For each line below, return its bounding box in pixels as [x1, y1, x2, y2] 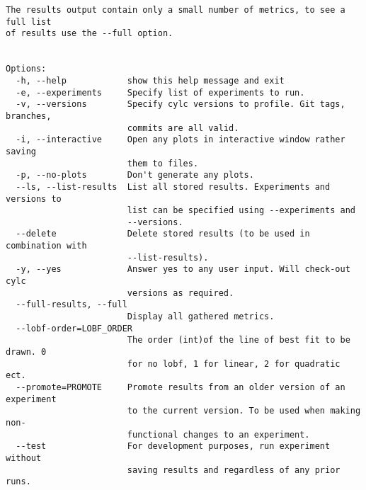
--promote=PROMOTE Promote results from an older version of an [16, 382, 345, 392]
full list [6, 16, 52, 27]
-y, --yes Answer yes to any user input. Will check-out [16, 264, 350, 275]
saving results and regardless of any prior [127, 465, 341, 475]
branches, [6, 110, 52, 121]
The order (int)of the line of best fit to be [127, 335, 350, 346]
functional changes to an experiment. [127, 429, 310, 440]
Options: [6, 64, 47, 74]
